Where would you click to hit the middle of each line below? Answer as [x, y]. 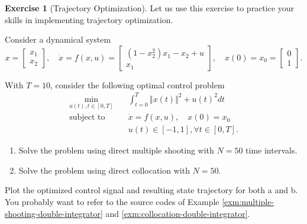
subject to [87, 118]
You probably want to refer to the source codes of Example [112, 201]
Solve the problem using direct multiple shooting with [116, 150]
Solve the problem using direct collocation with [104, 170]
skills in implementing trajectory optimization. [89, 19]
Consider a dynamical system [58, 39]
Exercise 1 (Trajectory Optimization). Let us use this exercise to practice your [150, 8]
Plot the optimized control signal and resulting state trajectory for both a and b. [151, 190]
